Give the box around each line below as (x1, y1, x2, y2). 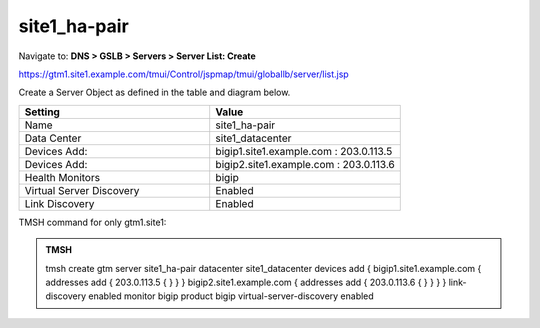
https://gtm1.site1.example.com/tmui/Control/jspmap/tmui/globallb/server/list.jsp (18, 68, 349, 80)
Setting (24, 105, 60, 119)
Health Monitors (24, 170, 100, 184)
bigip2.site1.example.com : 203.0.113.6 (215, 157, 395, 171)
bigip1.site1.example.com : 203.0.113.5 (215, 144, 393, 158)
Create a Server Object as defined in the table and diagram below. (18, 86, 291, 99)
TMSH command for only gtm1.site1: (18, 216, 167, 228)
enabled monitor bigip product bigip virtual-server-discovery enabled (88, 290, 374, 302)
